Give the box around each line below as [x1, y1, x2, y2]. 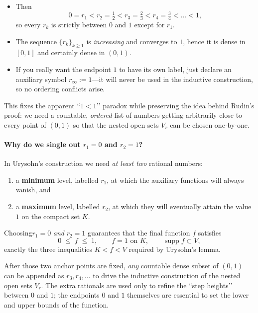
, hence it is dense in [183, 36, 246, 46]
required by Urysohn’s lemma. [129, 243, 221, 254]
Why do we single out [4, 139, 81, 150]
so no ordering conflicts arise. [15, 83, 105, 94]
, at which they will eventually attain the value [108, 201, 252, 212]
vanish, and [15, 184, 51, 195]
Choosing [4, 228, 32, 238]
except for [134, 19, 165, 29]
